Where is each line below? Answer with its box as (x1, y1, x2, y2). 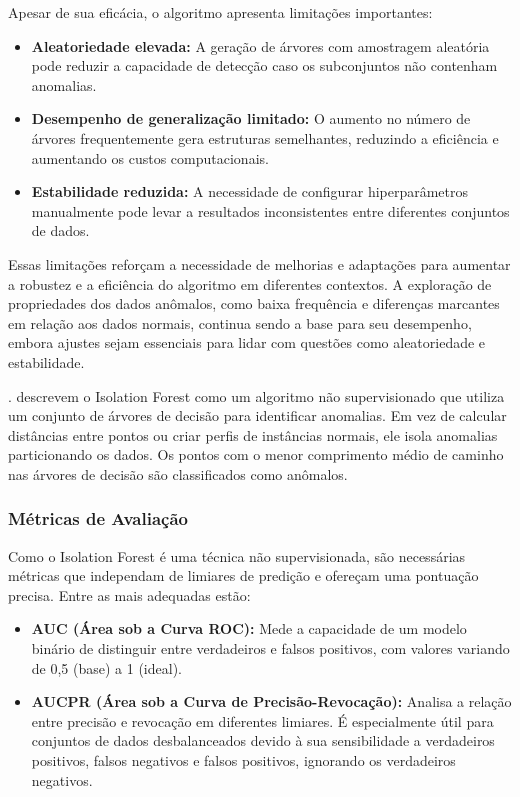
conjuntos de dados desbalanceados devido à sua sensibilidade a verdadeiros (31, 730, 495, 751)
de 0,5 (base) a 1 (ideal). (31, 657, 182, 678)
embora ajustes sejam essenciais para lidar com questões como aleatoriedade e (8, 332, 486, 353)
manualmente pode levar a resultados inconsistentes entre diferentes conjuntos (31, 200, 510, 221)
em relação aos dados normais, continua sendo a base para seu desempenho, (8, 312, 472, 333)
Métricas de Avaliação (8, 506, 188, 531)
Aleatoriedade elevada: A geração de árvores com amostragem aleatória (31, 35, 490, 56)
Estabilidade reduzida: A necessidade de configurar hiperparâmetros (31, 181, 469, 202)
